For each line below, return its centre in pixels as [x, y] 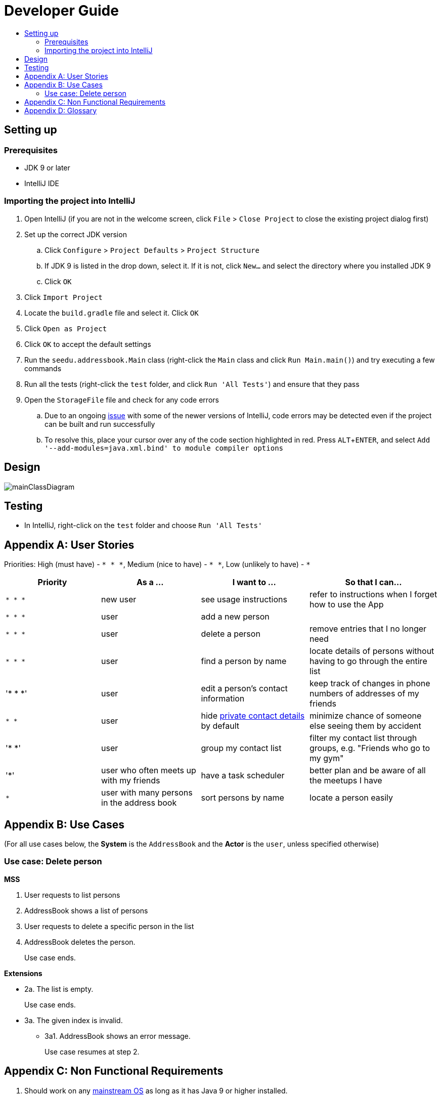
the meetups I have [346, 781]
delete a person [231, 634]
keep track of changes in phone [370, 684]
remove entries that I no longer [368, 629]
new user [119, 600]
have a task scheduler [243, 776]
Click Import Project [63, 297]
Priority [52, 582]
